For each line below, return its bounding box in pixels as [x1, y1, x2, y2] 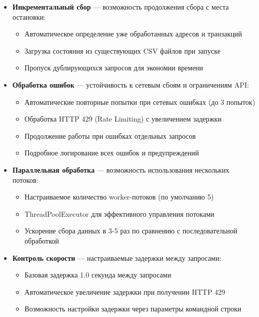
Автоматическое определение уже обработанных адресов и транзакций [24, 28, 242, 39]
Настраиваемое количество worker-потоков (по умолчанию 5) [24, 191, 214, 202]
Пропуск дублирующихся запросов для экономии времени [24, 62, 203, 73]
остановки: [12, 11, 46, 22]
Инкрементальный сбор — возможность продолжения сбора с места [12, 2, 229, 12]
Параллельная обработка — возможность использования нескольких [12, 164, 229, 175]
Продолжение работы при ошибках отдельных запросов [24, 130, 196, 141]
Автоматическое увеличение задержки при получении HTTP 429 [24, 286, 226, 297]
